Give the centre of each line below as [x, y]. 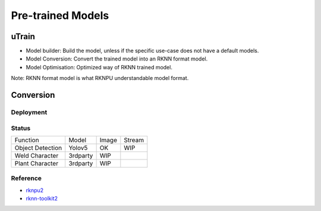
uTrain [23, 36]
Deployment [29, 113]
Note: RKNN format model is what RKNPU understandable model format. [100, 78]
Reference [26, 178]
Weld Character [37, 155]
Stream [134, 140]
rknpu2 [35, 190]
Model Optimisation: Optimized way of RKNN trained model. [99, 67]
